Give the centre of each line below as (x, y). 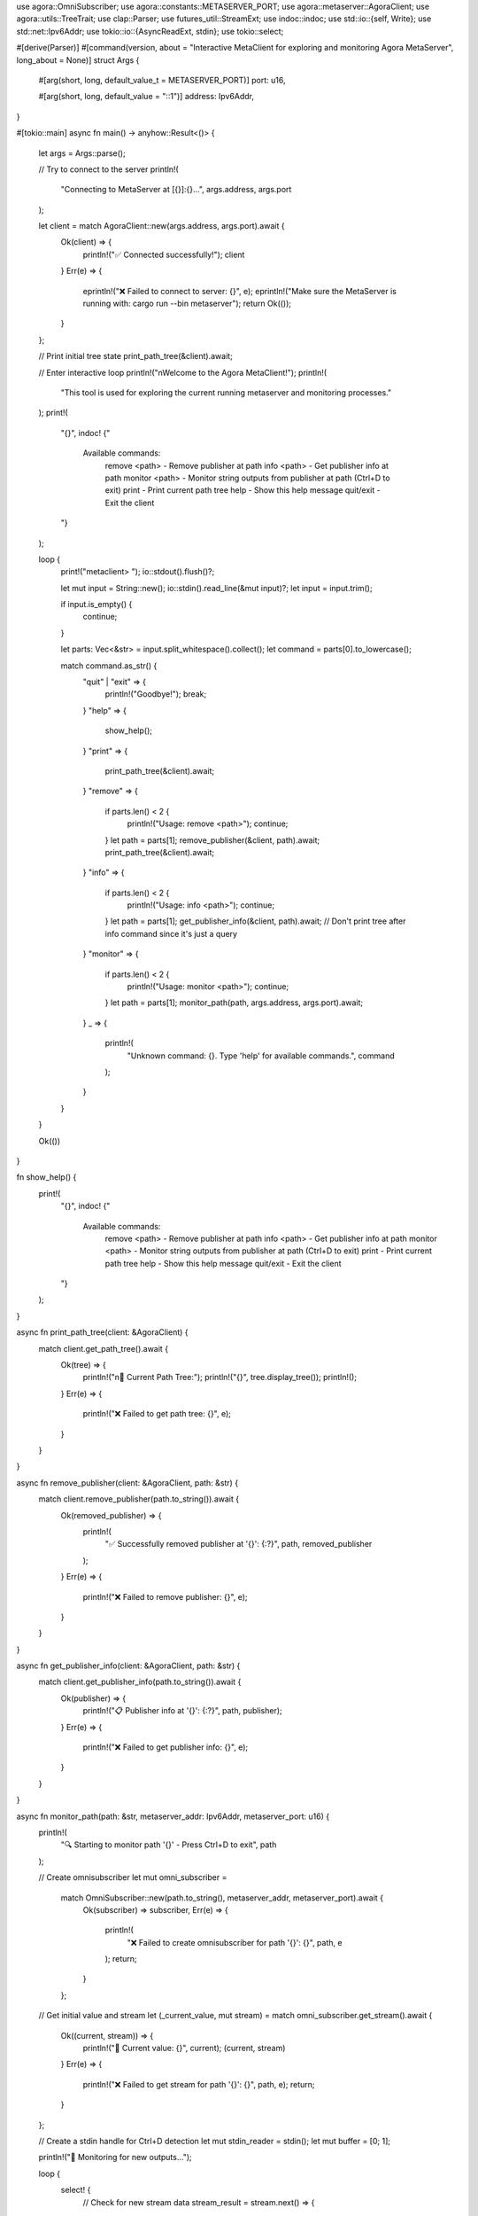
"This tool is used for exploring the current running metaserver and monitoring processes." (226, 392)
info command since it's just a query (171, 933)
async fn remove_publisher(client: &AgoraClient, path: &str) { (127, 1483)
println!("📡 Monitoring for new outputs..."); (115, 2157)
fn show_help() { (46, 1177)
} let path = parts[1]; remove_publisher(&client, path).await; (212, 840)
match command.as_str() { (109, 666)
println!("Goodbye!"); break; (156, 694)
